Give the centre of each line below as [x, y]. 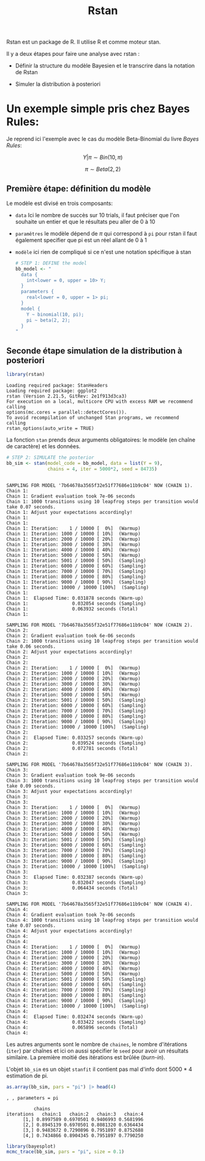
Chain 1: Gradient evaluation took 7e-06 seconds [71, 496]
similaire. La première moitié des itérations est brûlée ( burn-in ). [86, 1057]
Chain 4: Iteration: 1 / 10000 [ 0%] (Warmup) [73, 947]
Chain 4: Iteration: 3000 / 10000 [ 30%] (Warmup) [73, 963]
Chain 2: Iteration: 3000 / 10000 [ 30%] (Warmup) [73, 684]
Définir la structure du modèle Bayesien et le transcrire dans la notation [105, 66]
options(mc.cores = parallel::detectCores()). [67, 412]
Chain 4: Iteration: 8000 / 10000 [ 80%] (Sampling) [76, 995]
